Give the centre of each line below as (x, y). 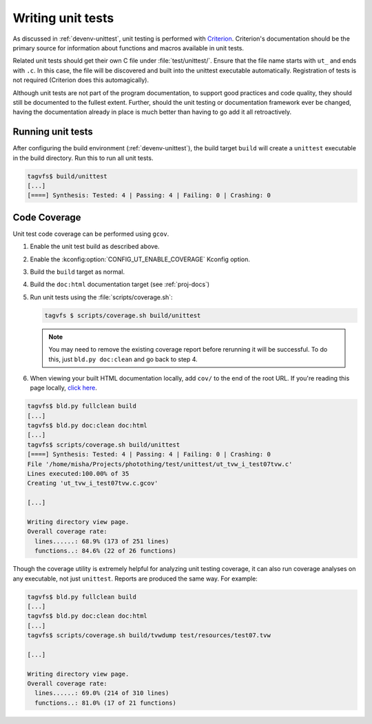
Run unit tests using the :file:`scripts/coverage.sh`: (101, 297)
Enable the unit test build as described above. (95, 247)
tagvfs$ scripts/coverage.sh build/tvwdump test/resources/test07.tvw (149, 635)
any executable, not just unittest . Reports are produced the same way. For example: (135, 579)
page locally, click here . (64, 388)
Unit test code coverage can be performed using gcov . (91, 234)
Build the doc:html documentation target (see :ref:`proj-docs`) (120, 284)
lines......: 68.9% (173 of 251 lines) (102, 541)
